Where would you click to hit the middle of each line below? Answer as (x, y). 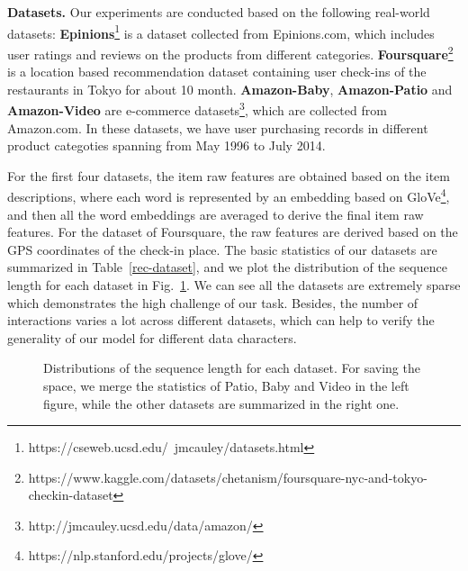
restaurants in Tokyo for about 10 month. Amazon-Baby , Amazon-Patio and (230, 89)
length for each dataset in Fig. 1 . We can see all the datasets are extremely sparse (234, 284)
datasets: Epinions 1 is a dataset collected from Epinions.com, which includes (221, 32)
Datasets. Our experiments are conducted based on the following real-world (219, 12)
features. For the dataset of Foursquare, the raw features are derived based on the (233, 232)
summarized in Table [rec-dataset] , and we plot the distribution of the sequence (227, 267)
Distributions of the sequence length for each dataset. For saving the (232, 368)
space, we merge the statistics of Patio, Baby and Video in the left (226, 385)
